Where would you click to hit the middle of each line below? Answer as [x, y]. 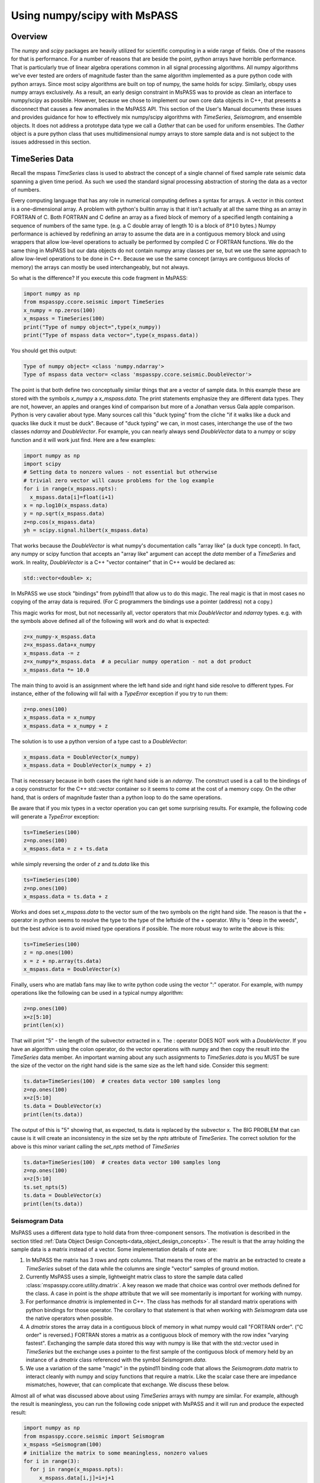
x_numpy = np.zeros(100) [60, 310]
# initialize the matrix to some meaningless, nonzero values [116, 1453]
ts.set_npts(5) [45, 1187]
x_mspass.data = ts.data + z [66, 897]
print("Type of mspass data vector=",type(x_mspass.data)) [111, 335]
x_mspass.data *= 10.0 [56, 670]
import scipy [42, 464]
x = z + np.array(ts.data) [63, 961]
